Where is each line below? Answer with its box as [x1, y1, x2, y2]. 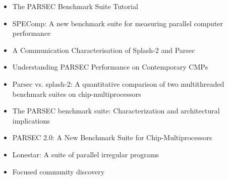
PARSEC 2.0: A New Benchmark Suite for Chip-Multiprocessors [12, 132, 212, 143]
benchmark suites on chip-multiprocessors [12, 88, 141, 99]
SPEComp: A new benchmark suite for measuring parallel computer [12, 18, 223, 28]
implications [12, 115, 50, 126]
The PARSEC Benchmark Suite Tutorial [12, 1, 138, 11]
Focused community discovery [12, 166, 105, 176]
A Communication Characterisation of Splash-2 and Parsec [12, 44, 195, 55]
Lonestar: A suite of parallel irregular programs [12, 149, 159, 159]
